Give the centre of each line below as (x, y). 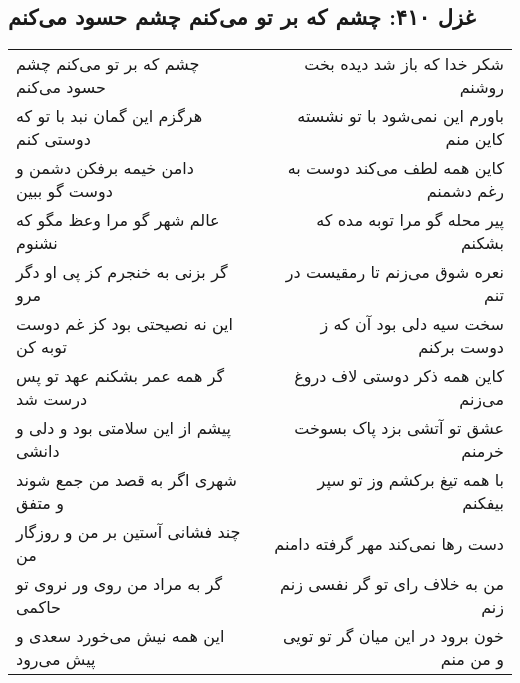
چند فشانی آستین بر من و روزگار (128, 532)
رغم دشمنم (465, 191)
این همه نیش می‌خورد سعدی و (120, 636)
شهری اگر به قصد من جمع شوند (126, 480)
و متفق (40, 503)
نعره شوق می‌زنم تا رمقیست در (394, 272)
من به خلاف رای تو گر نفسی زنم (392, 584)
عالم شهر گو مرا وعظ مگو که (118, 220)
